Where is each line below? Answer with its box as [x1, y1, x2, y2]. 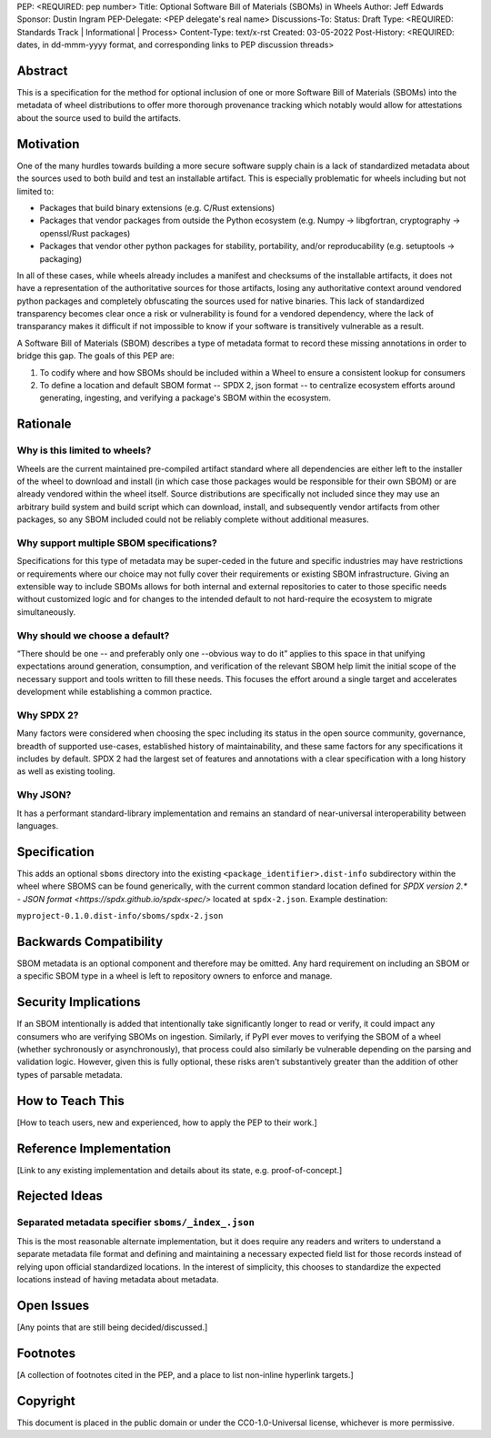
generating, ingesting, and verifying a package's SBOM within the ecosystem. [39, 392, 331, 404]
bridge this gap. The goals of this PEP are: [16, 350, 175, 361]
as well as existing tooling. [16, 766, 115, 777]
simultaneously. [16, 606, 76, 618]
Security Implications [16, 994, 141, 1010]
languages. [16, 820, 59, 831]
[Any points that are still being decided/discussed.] [16, 1322, 208, 1332]
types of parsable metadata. [16, 1069, 123, 1080]
